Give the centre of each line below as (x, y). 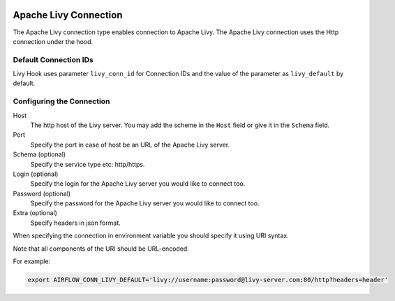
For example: (32, 261)
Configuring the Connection (61, 101)
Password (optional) (42, 193)
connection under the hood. (53, 41)
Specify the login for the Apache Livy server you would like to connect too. (138, 184)
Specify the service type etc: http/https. (88, 164)
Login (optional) (36, 174)
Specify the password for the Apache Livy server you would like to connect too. (145, 203)
